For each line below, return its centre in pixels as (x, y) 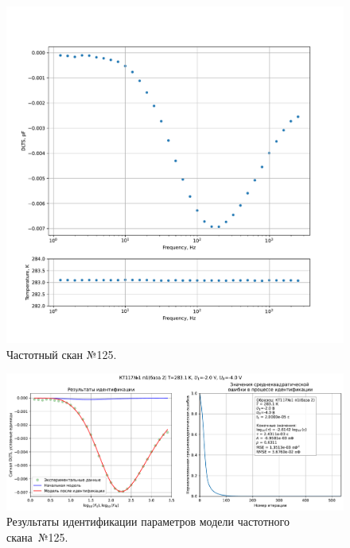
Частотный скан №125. (62, 354)
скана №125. (37, 536)
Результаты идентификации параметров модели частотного (148, 521)
